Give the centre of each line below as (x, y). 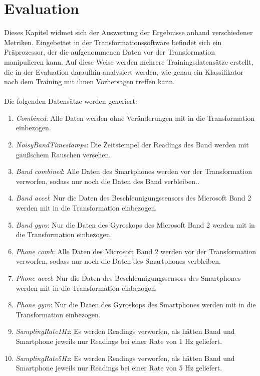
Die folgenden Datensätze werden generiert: (71, 101)
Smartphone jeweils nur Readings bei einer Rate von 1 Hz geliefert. (119, 341)
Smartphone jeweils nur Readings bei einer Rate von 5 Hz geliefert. (119, 368)
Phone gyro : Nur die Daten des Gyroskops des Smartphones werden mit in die (136, 305)
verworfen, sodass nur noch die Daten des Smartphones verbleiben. (118, 261)
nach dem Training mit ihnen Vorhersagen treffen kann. (89, 81)
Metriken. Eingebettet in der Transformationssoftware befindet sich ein (113, 42)
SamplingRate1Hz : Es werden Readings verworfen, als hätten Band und (125, 331)
